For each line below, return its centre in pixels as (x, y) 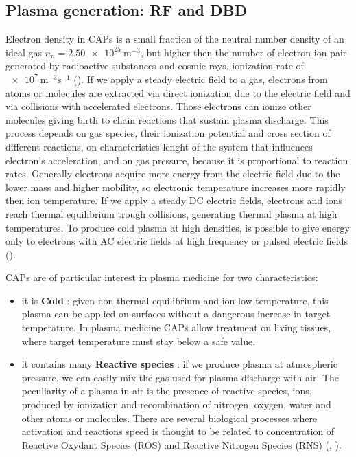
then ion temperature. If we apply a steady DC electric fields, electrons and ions (174, 200)
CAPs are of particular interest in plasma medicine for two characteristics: (162, 277)
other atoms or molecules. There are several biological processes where (169, 417)
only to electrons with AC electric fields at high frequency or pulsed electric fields (177, 241)
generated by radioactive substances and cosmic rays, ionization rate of (155, 66)
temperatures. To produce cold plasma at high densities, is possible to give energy (178, 227)
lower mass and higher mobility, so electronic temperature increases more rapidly (176, 187)
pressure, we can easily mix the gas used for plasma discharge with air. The (180, 377)
